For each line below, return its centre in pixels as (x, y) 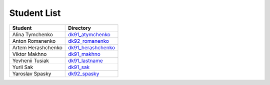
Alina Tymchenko (33, 34)
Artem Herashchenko (37, 47)
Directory (79, 28)
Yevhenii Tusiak (31, 61)
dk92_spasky (83, 74)
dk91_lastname (85, 61)
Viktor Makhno (29, 54)
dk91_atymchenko (89, 34)
